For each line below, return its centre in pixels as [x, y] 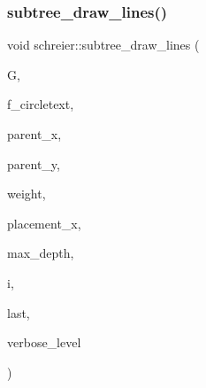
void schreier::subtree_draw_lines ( [103, 45]
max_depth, [41, 253]
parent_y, [34, 163]
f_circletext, [41, 104]
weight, [27, 194]
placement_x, [44, 223]
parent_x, [34, 134]
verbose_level [44, 342]
